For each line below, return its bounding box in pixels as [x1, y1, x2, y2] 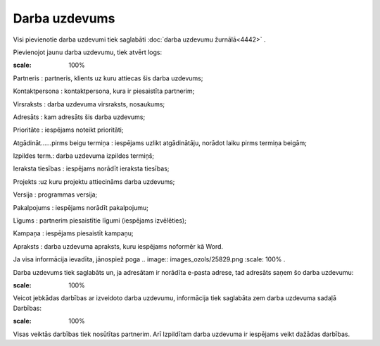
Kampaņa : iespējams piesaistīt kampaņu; [13, 229, 134, 237]
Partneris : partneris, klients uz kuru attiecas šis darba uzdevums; [13, 74, 203, 82]
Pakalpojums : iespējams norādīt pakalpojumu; [13, 203, 149, 211]
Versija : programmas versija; [13, 190, 98, 199]
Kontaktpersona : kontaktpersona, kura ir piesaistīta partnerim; [13, 87, 195, 95]
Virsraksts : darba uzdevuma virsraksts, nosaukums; [13, 99, 165, 109]
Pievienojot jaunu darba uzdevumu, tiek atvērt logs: [13, 48, 163, 56]
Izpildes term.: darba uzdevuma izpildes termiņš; [13, 152, 155, 160]
